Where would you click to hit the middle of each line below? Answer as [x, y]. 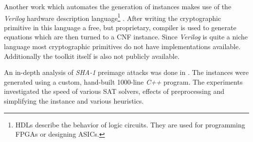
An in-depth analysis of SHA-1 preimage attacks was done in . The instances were [126, 72]
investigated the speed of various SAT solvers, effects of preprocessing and [114, 91]
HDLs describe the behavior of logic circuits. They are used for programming [130, 124]
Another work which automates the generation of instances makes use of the [118, 6]
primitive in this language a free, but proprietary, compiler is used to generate [120, 27]
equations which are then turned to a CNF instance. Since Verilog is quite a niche [126, 37]
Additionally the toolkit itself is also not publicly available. [92, 56]
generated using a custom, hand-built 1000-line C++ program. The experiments [123, 81]
